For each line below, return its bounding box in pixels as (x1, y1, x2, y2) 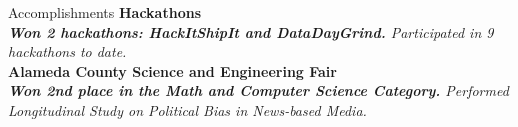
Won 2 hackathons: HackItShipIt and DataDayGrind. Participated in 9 (8, 21, 494, 42)
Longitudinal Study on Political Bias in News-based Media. (8, 99, 367, 120)
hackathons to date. (8, 41, 127, 62)
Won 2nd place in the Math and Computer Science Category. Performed (8, 80, 509, 101)
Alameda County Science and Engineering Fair (8, 60, 337, 81)
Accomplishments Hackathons (8, 2, 201, 22)
